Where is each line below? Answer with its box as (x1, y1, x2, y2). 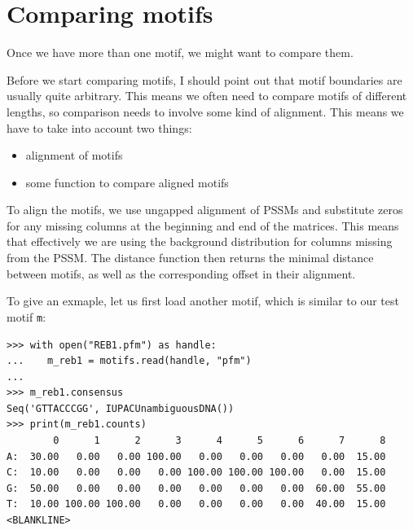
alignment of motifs (25, 147, 123, 164)
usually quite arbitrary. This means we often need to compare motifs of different (7, 87, 407, 104)
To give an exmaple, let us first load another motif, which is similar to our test (7, 292, 399, 309)
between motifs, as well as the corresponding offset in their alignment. (7, 265, 356, 282)
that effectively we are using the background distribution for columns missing (7, 233, 393, 250)
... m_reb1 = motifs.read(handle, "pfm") (7, 355, 252, 367)
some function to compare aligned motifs (25, 173, 229, 191)
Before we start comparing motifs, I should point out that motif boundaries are (7, 71, 402, 88)
